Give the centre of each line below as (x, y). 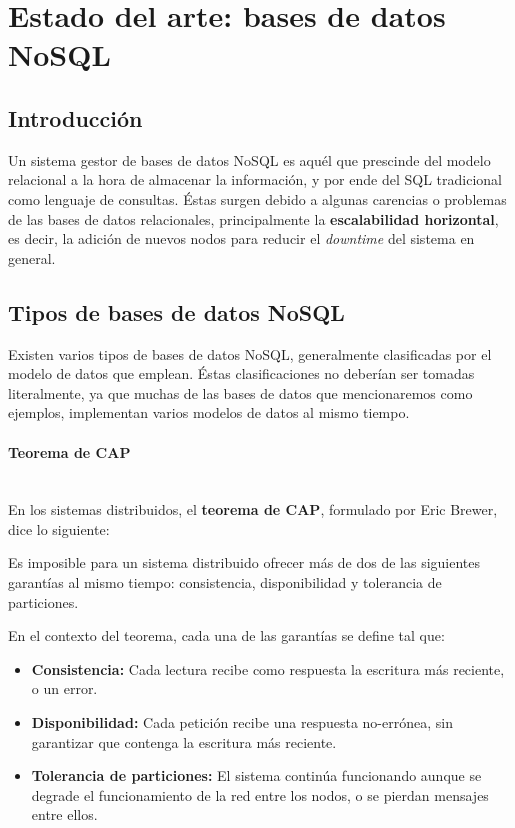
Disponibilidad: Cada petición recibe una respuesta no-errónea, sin (242, 722)
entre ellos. (64, 814)
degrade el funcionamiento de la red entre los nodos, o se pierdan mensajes (260, 794)
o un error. (64, 688)
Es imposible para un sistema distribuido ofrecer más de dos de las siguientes (244, 562)
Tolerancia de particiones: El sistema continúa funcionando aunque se (256, 775)
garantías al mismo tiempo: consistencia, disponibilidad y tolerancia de (225, 582)
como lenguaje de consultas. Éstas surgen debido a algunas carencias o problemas (257, 198)
